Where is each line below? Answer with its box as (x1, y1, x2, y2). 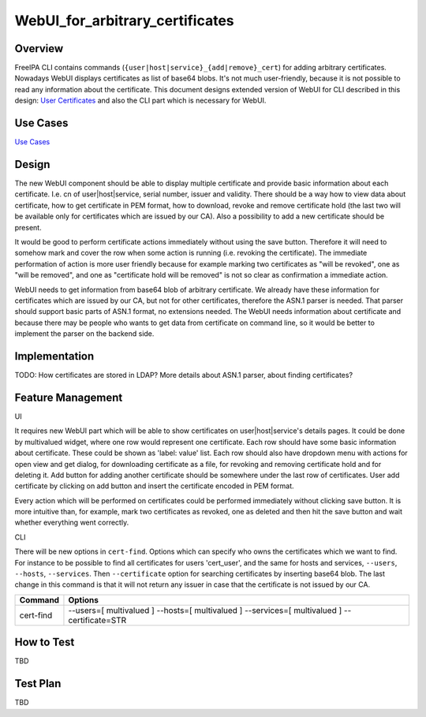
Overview (14, 42, 64, 55)
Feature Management (14, 390, 123, 404)
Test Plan (14, 677, 62, 690)
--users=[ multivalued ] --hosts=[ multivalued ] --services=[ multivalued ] (68, 604, 342, 615)
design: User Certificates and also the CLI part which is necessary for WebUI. (14, 95, 267, 106)
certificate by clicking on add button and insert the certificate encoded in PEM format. (14, 481, 295, 491)
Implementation (14, 349, 95, 363)
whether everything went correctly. (14, 517, 129, 528)
